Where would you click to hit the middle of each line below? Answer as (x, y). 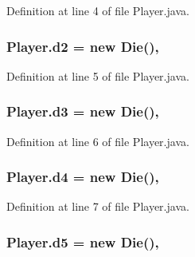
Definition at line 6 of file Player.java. (98, 141)
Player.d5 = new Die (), (83, 241)
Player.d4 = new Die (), (83, 177)
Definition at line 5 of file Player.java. (98, 75)
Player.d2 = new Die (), (83, 46)
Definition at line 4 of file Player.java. (98, 10)
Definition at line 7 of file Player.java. (98, 206)
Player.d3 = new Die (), (83, 111)
